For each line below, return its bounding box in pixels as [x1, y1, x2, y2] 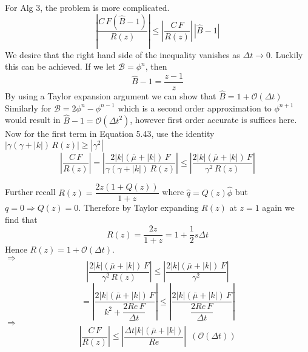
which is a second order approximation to [118, 101, 272, 114]
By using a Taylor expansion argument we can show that [5, 90, 216, 102]
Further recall [5, 185, 56, 198]
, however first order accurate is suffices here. [130, 113, 297, 126]
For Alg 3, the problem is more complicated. [5, 1, 170, 13]
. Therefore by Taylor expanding [78, 201, 199, 214]
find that [5, 213, 38, 225]
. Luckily [270, 48, 303, 61]
